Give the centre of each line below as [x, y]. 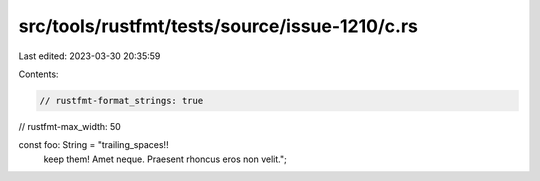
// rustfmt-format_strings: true [121, 100]
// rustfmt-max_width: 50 [70, 126]
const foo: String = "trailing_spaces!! [93, 145]
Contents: [38, 74]
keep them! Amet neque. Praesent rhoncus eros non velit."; [165, 159]
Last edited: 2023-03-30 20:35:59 [89, 56]
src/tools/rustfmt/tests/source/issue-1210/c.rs [218, 26]
